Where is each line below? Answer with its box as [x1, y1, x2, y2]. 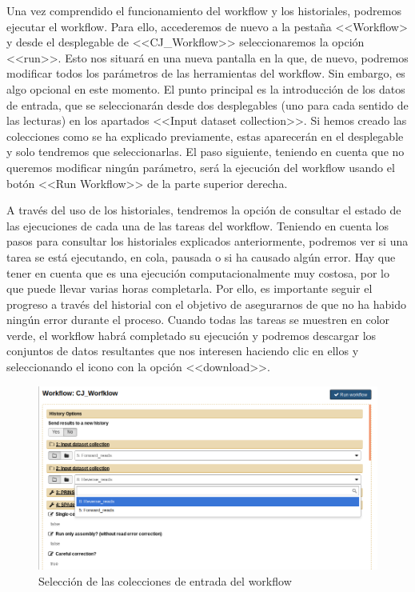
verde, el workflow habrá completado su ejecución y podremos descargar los [6, 326, 377, 343]
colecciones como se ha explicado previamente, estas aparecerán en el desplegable [6, 127, 404, 144]
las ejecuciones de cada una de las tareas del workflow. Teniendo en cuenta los [6, 217, 389, 234]
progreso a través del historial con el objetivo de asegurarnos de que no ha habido [6, 295, 406, 312]
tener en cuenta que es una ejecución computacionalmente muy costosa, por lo [6, 264, 389, 281]
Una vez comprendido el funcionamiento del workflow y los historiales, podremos [6, 2, 401, 18]
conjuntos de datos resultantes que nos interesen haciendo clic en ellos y [6, 342, 359, 359]
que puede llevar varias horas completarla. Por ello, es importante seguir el [6, 280, 373, 297]
